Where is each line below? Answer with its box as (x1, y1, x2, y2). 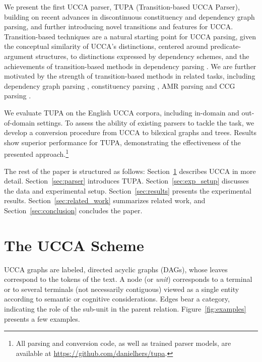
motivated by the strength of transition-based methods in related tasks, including (4, 71, 255, 81)
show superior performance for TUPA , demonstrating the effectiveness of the (4, 137, 241, 147)
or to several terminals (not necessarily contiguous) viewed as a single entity (4, 283, 239, 294)
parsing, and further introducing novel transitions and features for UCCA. (4, 21, 233, 32)
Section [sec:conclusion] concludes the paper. (4, 205, 143, 215)
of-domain (4, 117, 35, 128)
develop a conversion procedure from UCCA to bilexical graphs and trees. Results (4, 127, 256, 138)
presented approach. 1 (4, 147, 69, 159)
